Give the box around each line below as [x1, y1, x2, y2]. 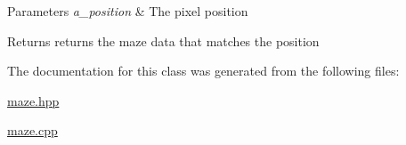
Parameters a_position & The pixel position [7, 2, 248, 20]
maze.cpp [7, 121, 58, 140]
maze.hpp [7, 91, 60, 109]
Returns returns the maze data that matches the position [7, 31, 320, 50]
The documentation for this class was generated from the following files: [7, 61, 400, 80]
